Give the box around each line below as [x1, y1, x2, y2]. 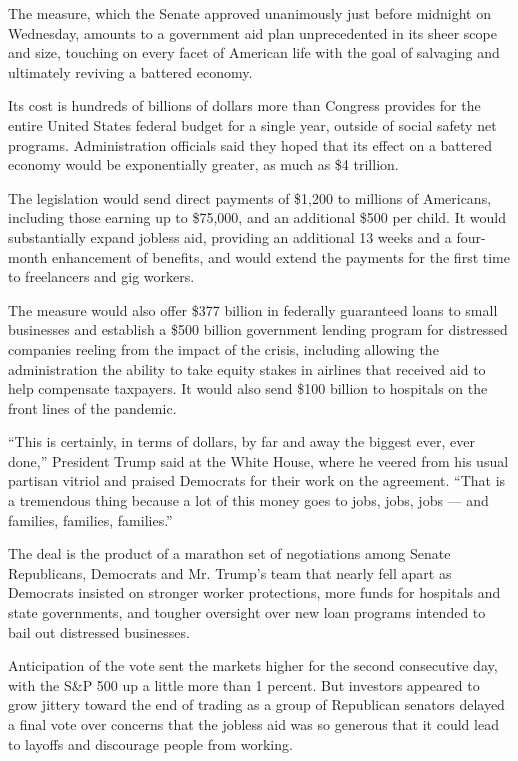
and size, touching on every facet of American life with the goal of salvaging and [8, 42, 500, 63]
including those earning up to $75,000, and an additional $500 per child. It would [8, 207, 507, 228]
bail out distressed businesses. [8, 621, 190, 642]
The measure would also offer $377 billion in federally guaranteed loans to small [8, 299, 498, 320]
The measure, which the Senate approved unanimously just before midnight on [8, 3, 491, 23]
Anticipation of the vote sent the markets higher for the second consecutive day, [8, 655, 498, 676]
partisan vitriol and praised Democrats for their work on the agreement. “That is [8, 470, 506, 491]
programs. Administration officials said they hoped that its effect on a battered [8, 134, 492, 155]
